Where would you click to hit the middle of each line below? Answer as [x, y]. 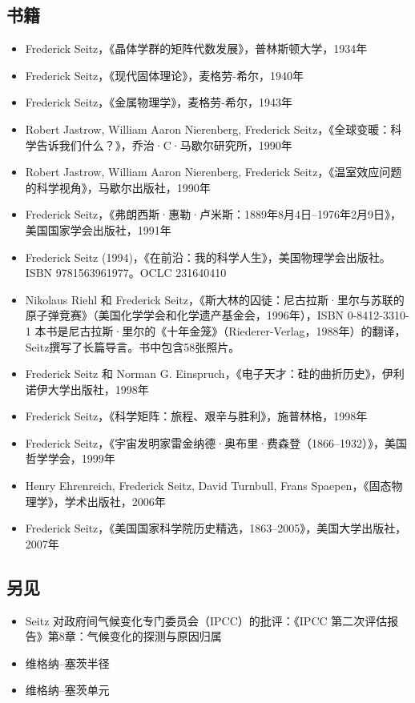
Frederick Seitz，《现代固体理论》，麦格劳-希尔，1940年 [164, 75]
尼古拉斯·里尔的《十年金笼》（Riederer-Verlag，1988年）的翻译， [237, 330]
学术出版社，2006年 [115, 501]
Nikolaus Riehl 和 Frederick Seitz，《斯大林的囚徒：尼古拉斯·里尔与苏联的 [215, 299]
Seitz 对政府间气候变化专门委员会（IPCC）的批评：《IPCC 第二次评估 [206, 620]
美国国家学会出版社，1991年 [98, 229]
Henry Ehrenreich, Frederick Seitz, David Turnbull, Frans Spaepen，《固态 [208, 486]
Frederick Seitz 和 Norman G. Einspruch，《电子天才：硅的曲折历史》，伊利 [215, 374]
